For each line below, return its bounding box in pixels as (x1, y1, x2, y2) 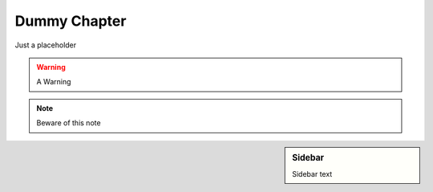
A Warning (36, 77, 71, 87)
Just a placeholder (14, 40, 77, 50)
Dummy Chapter (14, 12, 127, 30)
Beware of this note (36, 118, 101, 128)
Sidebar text (292, 169, 333, 178)
